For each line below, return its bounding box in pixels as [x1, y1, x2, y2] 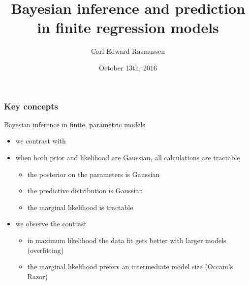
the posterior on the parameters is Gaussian [27, 169, 160, 179]
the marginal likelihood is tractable [27, 202, 133, 212]
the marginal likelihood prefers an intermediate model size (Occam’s [27, 261, 233, 272]
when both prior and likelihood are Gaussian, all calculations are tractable [15, 152, 240, 162]
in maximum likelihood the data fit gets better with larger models [27, 235, 226, 245]
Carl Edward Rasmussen [91, 46, 165, 56]
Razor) [27, 271, 48, 281]
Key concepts [4, 100, 58, 112]
